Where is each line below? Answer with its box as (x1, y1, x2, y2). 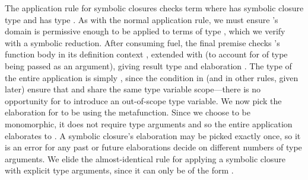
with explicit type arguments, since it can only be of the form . (5, 164, 234, 176)
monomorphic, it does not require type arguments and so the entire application (5, 117, 293, 130)
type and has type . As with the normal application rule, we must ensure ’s (5, 13, 278, 25)
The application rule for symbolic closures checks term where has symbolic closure (5, 2, 304, 14)
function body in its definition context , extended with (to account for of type (5, 48, 288, 60)
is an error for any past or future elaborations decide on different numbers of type (5, 141, 302, 153)
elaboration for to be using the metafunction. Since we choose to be (5, 106, 251, 118)
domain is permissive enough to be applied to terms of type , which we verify (5, 25, 285, 37)
